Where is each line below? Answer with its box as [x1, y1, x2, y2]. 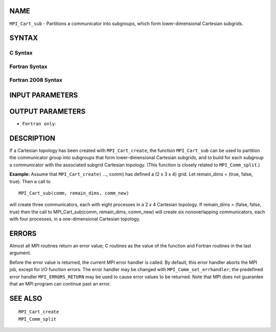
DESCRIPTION [9, 134, 56, 143]
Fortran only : [22, 121, 56, 127]
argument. [9, 250, 32, 256]
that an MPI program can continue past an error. [9, 281, 111, 287]
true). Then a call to [9, 178, 51, 184]
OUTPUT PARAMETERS [9, 107, 86, 116]
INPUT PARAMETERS [9, 91, 78, 100]
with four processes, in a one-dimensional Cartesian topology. [9, 216, 141, 222]
